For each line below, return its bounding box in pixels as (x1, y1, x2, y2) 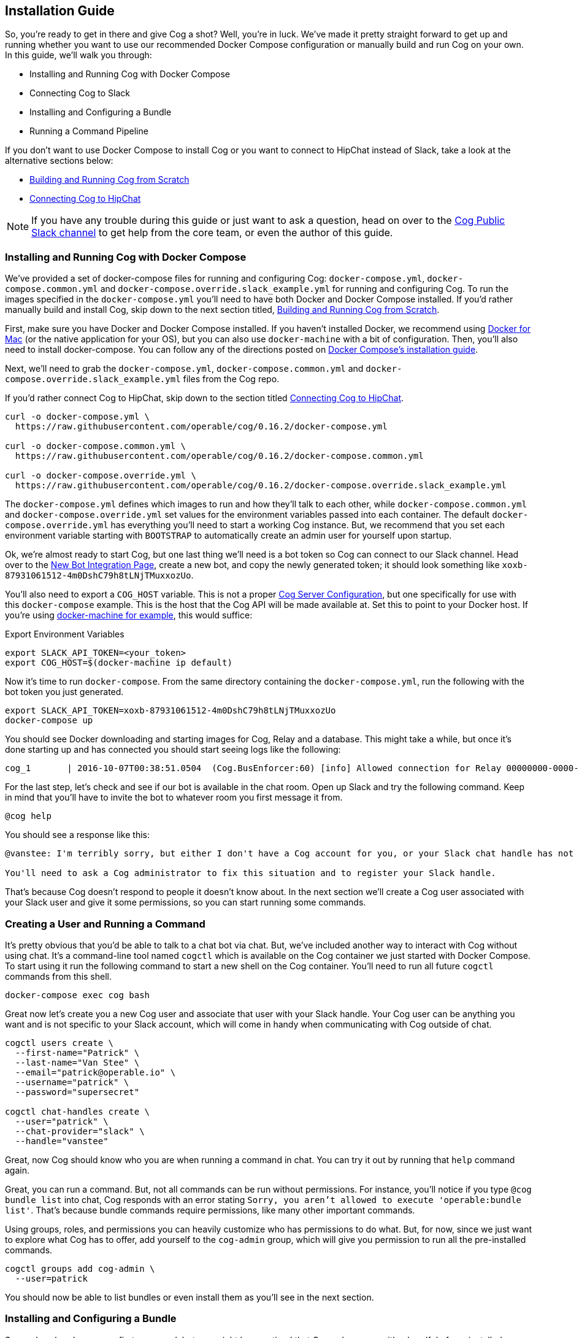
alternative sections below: (5, 155, 113, 166)
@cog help (5, 811, 52, 821)
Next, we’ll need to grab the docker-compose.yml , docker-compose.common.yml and (5, 363, 364, 374)
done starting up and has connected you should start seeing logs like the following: (5, 744, 341, 755)
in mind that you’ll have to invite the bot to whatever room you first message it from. (5, 792, 343, 803)
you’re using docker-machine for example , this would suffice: (5, 610, 253, 621)
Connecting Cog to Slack (29, 88, 130, 99)
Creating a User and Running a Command (5, 917, 205, 930)
